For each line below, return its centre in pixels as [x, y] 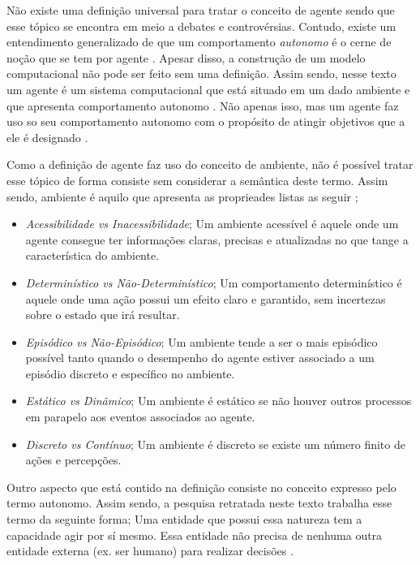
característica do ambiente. [92, 255]
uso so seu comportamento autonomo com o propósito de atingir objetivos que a [206, 121]
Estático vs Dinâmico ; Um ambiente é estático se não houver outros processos [219, 401]
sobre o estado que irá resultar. [103, 315]
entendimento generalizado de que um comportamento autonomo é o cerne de [199, 42]
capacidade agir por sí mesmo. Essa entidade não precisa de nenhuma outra [195, 535]
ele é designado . [47, 137]
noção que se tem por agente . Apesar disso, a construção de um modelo [186, 57]
